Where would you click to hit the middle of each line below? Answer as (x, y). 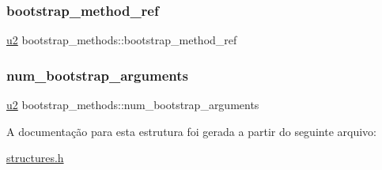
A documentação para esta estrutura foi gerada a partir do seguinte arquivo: (191, 131)
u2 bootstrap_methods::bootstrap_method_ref (122, 40)
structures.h (35, 158)
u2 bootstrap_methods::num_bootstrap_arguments (133, 105)
